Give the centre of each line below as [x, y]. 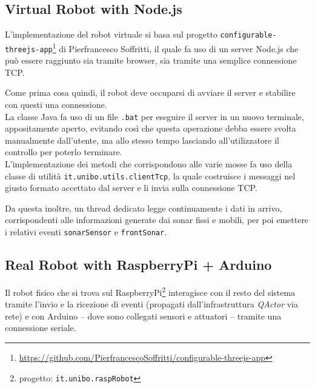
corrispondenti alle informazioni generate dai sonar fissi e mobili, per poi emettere [157, 220]
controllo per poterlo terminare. [64, 152]
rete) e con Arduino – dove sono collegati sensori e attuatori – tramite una [143, 316]
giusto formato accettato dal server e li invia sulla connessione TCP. [131, 188]
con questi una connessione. [56, 104]
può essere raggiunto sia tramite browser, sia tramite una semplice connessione [151, 60]
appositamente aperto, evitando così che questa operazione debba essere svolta [151, 128]
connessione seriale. [41, 328]
